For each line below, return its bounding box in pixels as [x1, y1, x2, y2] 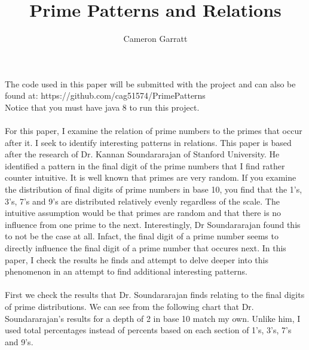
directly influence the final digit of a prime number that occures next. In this [5, 242, 286, 254]
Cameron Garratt [123, 32, 188, 45]
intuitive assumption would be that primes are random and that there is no [5, 206, 282, 219]
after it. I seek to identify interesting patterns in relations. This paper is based [5, 136, 292, 148]
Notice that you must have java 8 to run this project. [5, 101, 200, 113]
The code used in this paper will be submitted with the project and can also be [5, 77, 296, 90]
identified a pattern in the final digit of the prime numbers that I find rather [5, 159, 285, 172]
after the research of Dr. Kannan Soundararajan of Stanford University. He [5, 148, 280, 160]
